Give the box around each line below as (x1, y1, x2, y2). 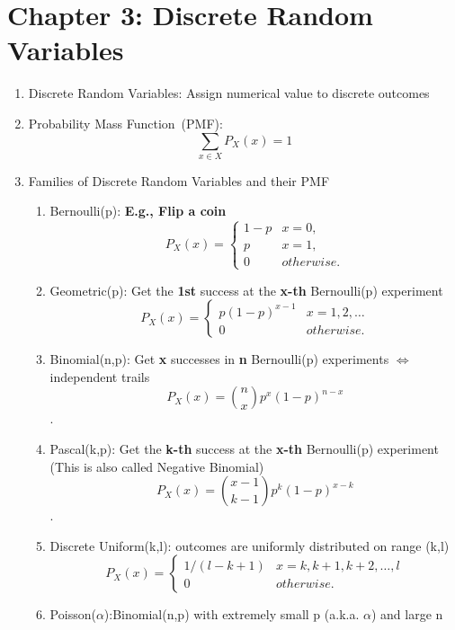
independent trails (49, 367, 150, 386)
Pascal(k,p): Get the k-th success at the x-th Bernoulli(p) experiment (49, 439, 439, 457)
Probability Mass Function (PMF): (28, 113, 223, 132)
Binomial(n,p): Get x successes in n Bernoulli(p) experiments (49, 350, 389, 368)
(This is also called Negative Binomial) (49, 457, 264, 475)
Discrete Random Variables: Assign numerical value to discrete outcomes (28, 84, 430, 102)
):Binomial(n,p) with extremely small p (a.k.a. (103, 605, 360, 624)
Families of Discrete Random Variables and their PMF (28, 171, 330, 190)
